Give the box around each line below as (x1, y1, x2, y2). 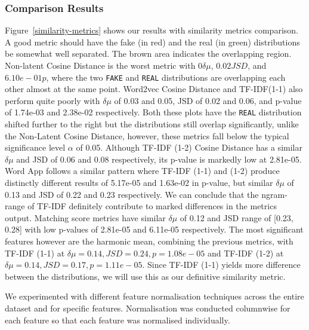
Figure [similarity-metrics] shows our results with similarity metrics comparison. (5, 24, 298, 36)
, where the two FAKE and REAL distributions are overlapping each (46, 71, 286, 83)
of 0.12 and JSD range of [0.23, (180, 211, 293, 224)
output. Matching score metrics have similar (5, 211, 166, 224)
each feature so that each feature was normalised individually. (5, 313, 230, 326)
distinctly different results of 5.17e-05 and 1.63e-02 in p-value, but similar (5, 176, 273, 189)
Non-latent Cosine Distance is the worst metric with (5, 59, 196, 71)
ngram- (261, 188, 288, 200)
